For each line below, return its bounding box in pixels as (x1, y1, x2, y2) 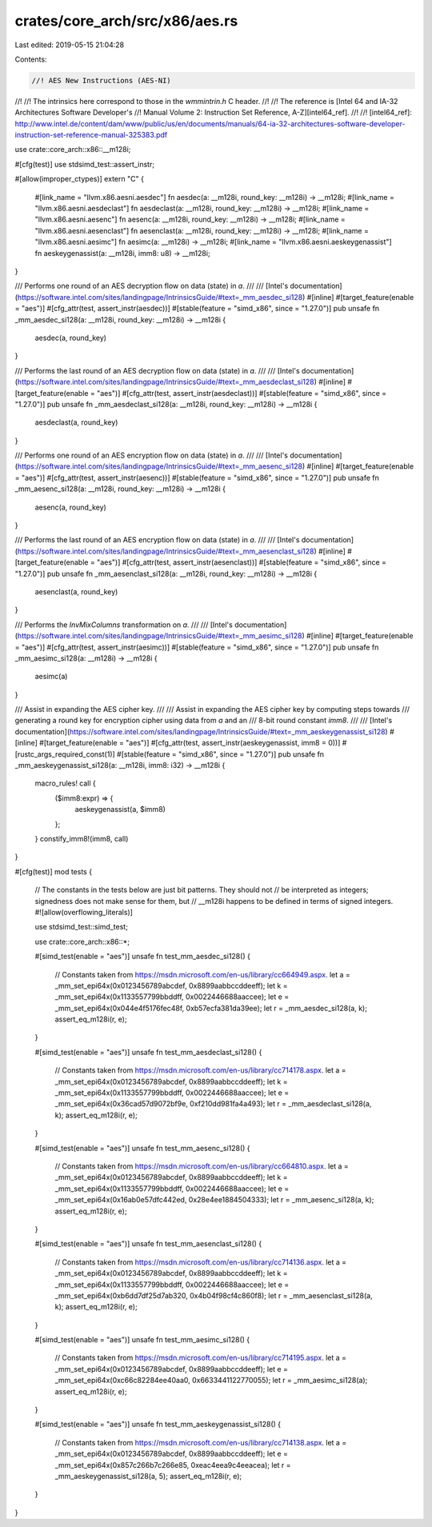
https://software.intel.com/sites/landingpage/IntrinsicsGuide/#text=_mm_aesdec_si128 (17, 292, 303, 302)
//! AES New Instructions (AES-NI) (31, 76, 171, 85)
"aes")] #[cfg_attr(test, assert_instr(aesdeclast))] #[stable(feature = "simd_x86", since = (96, 388, 387, 398)
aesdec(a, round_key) (34, 333, 107, 342)
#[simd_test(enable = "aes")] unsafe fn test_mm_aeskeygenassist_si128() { (34, 1420, 282, 1429)
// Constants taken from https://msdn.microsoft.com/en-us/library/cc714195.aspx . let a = (54, 1353, 347, 1363)
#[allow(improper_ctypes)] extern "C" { (14, 174, 144, 184)
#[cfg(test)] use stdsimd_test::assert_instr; (14, 159, 155, 169)
